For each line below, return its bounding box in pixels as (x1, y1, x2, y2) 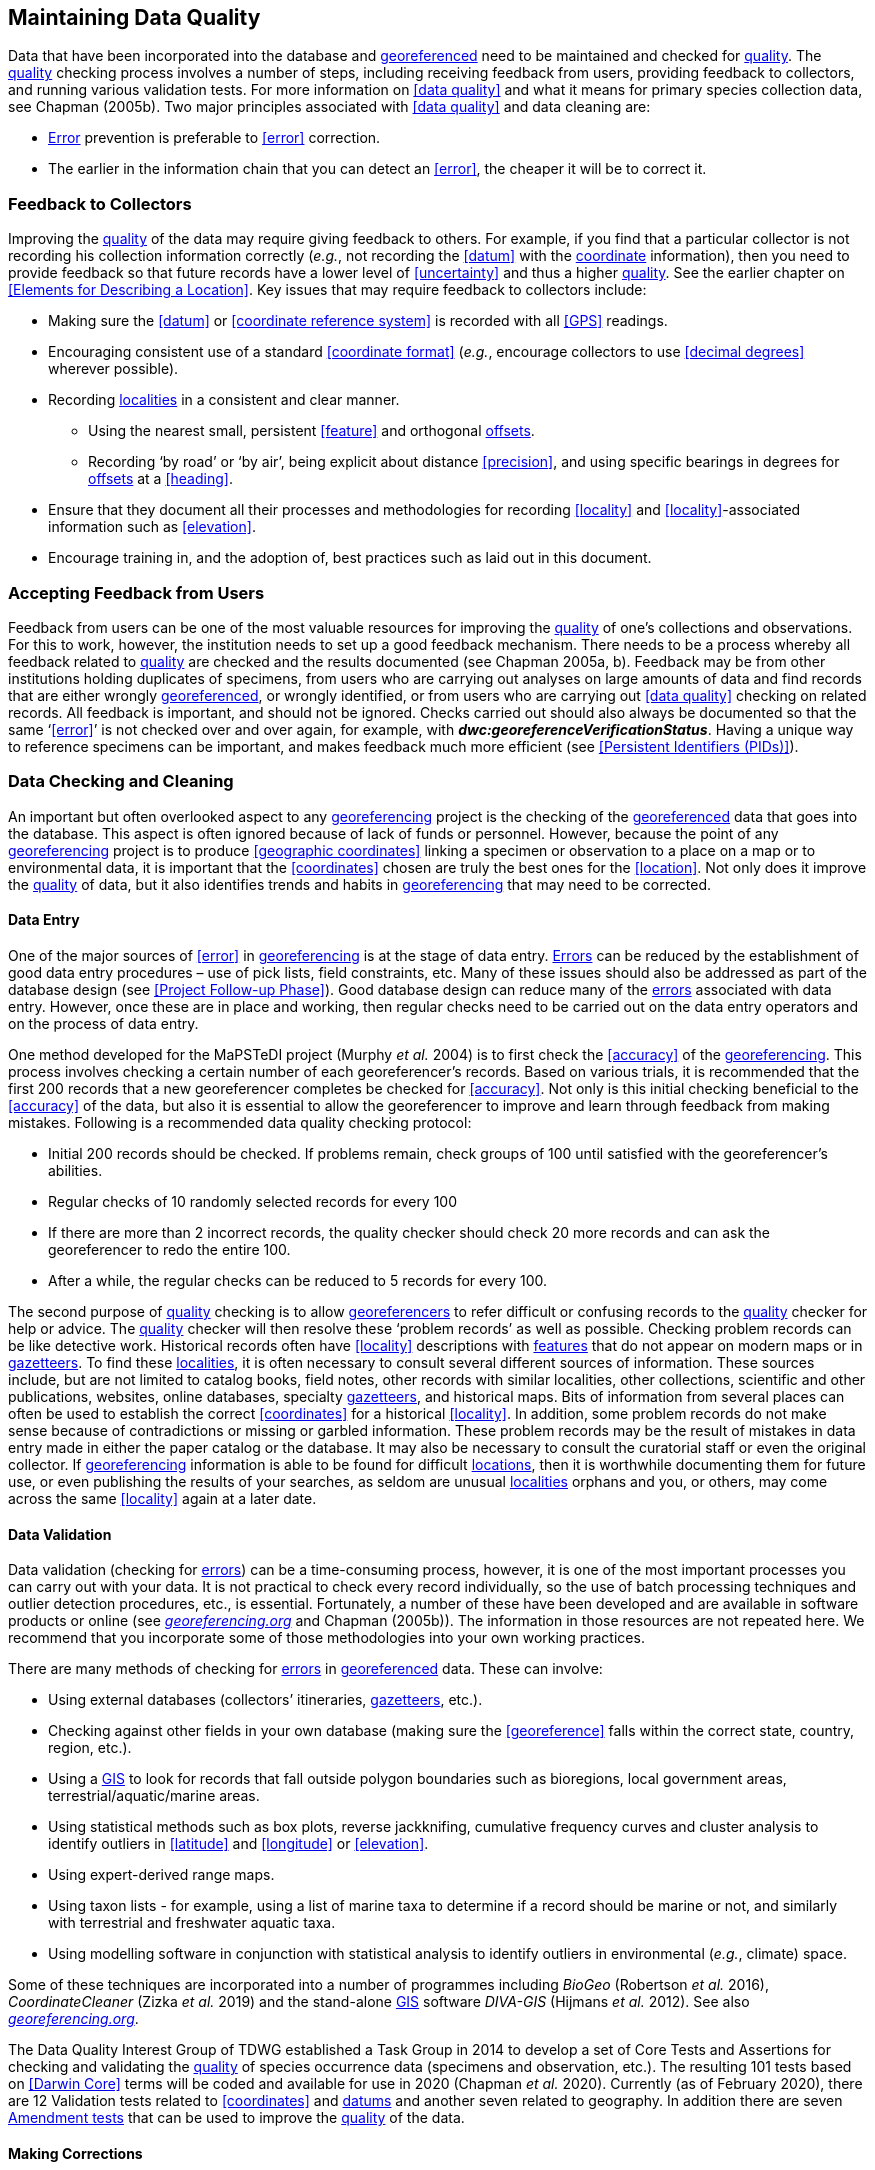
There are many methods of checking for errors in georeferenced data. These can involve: (8, 1660, 603, 1678)
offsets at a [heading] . (88, 470, 233, 488)
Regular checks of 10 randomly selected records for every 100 (48, 1192, 458, 1210)
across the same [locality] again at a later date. (8, 1489, 317, 1507)
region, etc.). (48, 1739, 132, 1757)
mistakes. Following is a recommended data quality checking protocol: (8, 1113, 472, 1131)
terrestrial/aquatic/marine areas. (48, 1787, 260, 1805)
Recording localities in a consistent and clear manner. (48, 391, 400, 409)
